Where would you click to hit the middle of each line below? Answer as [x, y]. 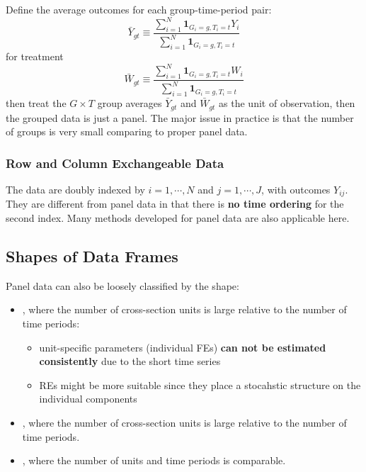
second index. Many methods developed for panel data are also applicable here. [178, 218]
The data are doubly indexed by [75, 189]
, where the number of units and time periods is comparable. [154, 460]
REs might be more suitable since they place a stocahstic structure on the [200, 384]
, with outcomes [296, 189]
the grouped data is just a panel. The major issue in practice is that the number [180, 117]
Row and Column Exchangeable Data [115, 163]
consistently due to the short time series [130, 361]
